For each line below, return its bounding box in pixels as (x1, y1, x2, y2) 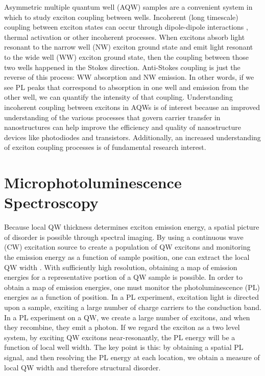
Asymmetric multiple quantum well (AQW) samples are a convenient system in (4, 2, 253, 12)
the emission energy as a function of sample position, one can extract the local (4, 252, 250, 262)
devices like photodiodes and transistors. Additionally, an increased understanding (4, 131, 261, 142)
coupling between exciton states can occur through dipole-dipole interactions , (4, 21, 248, 32)
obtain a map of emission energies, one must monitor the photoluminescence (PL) (4, 281, 260, 292)
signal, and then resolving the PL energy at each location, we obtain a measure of (4, 351, 260, 362)
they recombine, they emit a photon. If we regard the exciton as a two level (4, 322, 240, 333)
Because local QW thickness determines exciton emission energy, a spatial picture (4, 222, 259, 232)
